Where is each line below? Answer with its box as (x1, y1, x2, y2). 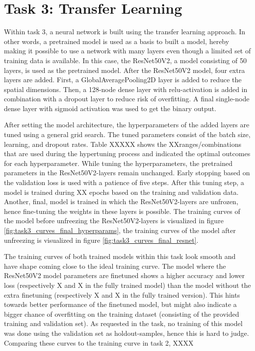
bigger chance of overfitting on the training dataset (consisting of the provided (4, 308, 239, 319)
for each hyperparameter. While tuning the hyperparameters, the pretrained (4, 158, 232, 168)
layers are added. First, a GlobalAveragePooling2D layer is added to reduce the (4, 74, 242, 85)
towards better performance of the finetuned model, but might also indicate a (4, 299, 237, 309)
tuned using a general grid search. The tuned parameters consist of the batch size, (4, 129, 251, 140)
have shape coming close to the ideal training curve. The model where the (4, 260, 226, 271)
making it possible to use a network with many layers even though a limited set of (4, 46, 251, 56)
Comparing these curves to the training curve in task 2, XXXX (4, 337, 194, 348)
